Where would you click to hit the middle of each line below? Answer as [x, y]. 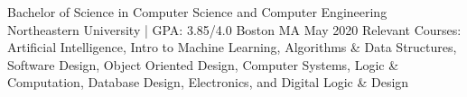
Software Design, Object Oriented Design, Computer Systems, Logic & [203, 64]
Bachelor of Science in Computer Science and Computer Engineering [197, 12]
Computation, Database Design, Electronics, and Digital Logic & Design [208, 82]
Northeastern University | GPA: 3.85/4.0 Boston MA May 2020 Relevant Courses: [234, 29]
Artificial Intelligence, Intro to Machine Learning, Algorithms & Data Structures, [232, 47]
